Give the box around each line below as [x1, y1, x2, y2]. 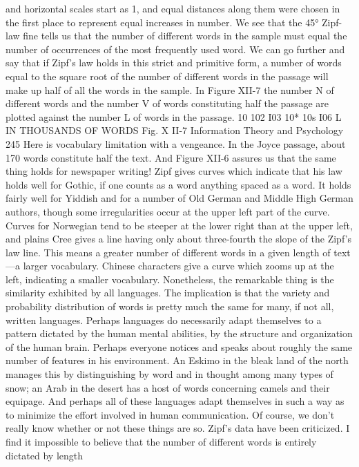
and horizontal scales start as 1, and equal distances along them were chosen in [6, 1, 340, 15]
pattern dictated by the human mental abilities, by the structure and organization [6, 326, 353, 341]
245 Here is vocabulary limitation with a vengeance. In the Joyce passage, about [6, 136, 346, 151]
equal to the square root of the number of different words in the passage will [6, 68, 329, 83]
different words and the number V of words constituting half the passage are [6, 96, 329, 111]
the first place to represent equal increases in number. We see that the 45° [6, 15, 319, 29]
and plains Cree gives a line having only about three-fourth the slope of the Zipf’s [6, 231, 351, 246]
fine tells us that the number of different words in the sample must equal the [23, 28, 347, 43]
